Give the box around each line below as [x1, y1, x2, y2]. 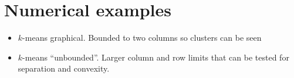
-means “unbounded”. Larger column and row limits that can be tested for [22, 51, 289, 63]
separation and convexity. [18, 62, 110, 75]
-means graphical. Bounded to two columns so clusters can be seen [22, 31, 262, 44]
